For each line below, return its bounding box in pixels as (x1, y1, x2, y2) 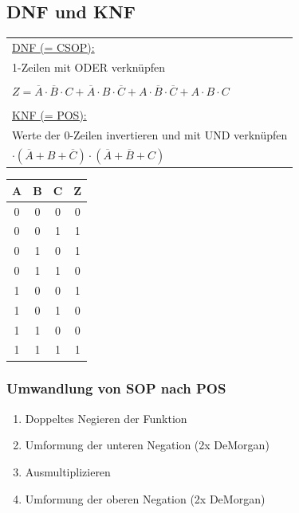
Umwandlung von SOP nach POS (6, 378, 226, 398)
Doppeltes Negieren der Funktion (25, 409, 187, 426)
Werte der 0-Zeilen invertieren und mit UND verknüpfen (12, 126, 288, 143)
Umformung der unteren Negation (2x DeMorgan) (25, 437, 269, 453)
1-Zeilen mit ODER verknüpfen (12, 58, 165, 75)
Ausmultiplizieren (25, 463, 111, 480)
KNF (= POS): (12, 106, 87, 123)
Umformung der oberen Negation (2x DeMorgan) (25, 490, 266, 507)
